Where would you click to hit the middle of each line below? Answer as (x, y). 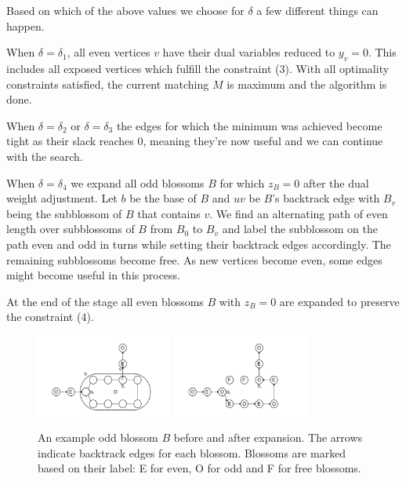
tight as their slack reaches (70, 141)
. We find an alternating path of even (299, 213)
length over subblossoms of (71, 229)
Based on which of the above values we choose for (125, 10)
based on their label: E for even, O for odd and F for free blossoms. (199, 468)
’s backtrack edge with (326, 198)
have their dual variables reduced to (249, 52)
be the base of (163, 198)
